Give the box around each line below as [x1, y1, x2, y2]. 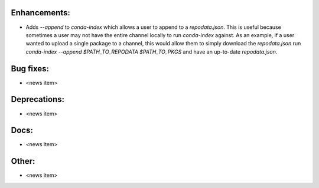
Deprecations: [11, 94, 65, 104]
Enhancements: [11, 8, 71, 18]
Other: [11, 156, 35, 166]
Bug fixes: [11, 64, 50, 74]
